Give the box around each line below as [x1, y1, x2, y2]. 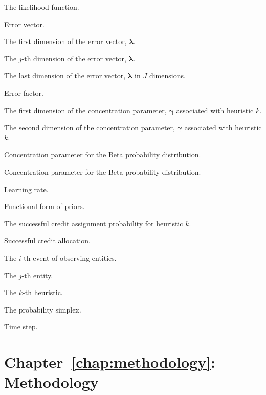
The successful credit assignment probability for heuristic [4, 218, 183, 228]
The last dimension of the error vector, [4, 70, 126, 81]
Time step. [4, 321, 38, 332]
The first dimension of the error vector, [4, 36, 127, 47]
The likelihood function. [4, 2, 79, 12]
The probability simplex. [4, 304, 81, 315]
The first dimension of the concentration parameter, [4, 105, 167, 115]
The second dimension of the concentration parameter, [4, 122, 175, 133]
